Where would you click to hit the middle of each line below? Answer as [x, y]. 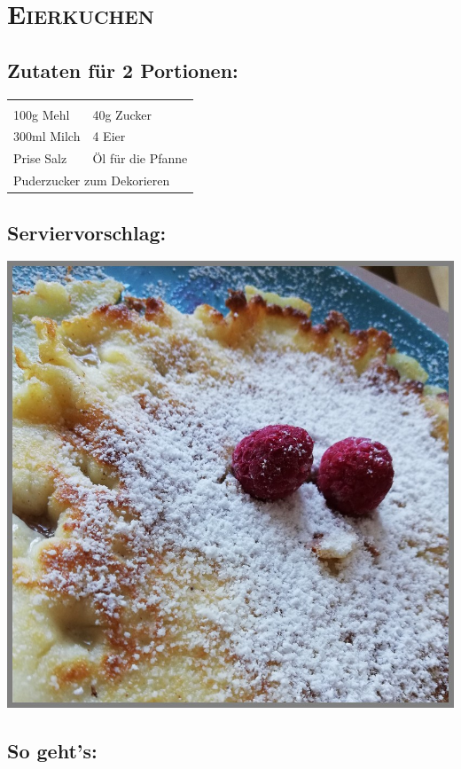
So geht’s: [52, 751]
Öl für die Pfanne [140, 158]
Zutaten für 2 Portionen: [123, 70]
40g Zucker [122, 114]
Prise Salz [40, 158]
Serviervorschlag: [87, 232]
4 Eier [109, 136]
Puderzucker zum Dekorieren [92, 180]
